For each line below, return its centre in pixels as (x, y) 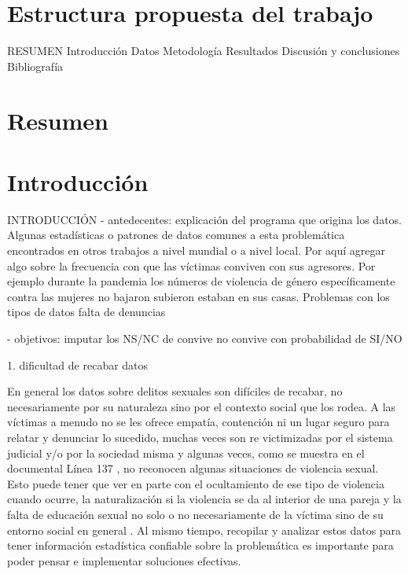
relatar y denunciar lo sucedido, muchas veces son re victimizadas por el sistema (200, 437)
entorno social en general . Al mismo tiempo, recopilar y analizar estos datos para (204, 530)
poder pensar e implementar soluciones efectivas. (124, 560)
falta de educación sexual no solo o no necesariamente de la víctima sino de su (195, 514)
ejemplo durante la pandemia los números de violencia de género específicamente (201, 281)
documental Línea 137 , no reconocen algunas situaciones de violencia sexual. (193, 468)
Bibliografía (35, 66)
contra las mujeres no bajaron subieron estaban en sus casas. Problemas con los (198, 296)
